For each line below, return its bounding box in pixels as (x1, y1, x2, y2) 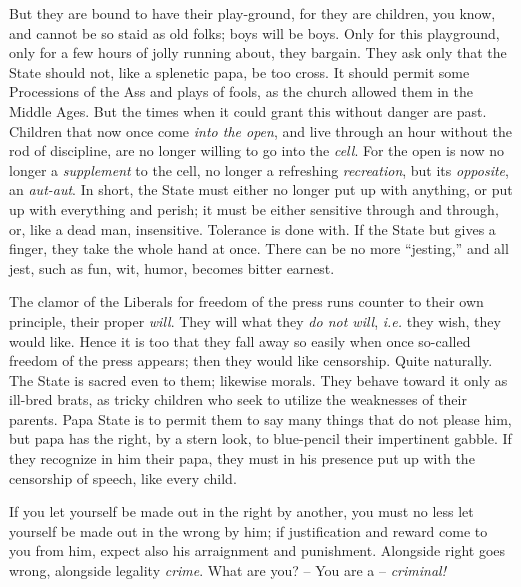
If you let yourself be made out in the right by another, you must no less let (9, 501, 474, 522)
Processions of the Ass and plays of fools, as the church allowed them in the (9, 81, 474, 102)
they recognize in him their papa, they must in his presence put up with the (9, 448, 475, 469)
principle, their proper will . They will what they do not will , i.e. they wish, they (9, 310, 501, 331)
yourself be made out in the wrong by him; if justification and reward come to (9, 520, 488, 541)
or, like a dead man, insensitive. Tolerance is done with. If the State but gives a (9, 218, 496, 239)
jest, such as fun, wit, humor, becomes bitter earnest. (9, 257, 335, 278)
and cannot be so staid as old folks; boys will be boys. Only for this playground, (9, 22, 500, 43)
